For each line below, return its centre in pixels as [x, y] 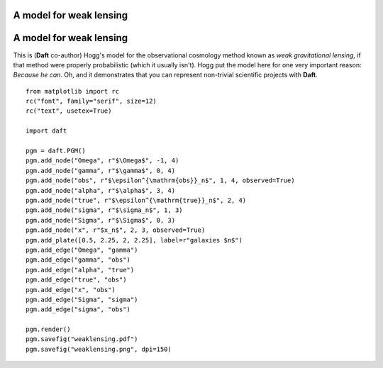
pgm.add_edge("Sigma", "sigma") [82, 299]
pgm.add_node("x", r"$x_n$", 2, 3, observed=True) [116, 230]
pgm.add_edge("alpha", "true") [80, 270]
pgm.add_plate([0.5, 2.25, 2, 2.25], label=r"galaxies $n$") [134, 240]
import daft [46, 131]
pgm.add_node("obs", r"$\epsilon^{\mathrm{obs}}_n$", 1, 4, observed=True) [160, 180]
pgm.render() [48, 329]
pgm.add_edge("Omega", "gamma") [82, 250]
